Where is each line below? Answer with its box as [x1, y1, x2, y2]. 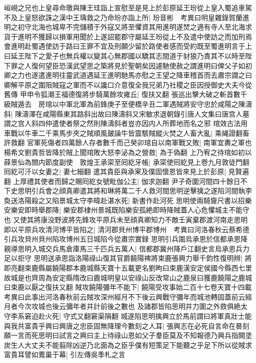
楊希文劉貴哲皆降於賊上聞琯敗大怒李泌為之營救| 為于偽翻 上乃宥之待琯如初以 [4, 147, 252, 157]
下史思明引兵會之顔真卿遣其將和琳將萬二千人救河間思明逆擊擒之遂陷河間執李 [4, 185, 252, 196]
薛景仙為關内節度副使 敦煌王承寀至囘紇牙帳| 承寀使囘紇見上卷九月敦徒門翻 [4, 156, 250, 167]
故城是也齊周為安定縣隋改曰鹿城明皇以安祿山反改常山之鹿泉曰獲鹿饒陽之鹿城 [4, 272, 252, 282]
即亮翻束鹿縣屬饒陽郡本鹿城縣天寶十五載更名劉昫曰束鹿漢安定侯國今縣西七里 [4, 263, 252, 273]
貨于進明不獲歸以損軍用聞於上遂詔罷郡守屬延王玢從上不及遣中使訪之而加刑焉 [4, 31, 252, 41]
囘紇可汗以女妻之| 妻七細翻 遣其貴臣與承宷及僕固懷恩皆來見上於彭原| [4, 166, 226, 177]
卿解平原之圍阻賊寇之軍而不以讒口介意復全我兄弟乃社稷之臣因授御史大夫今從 [4, 79, 252, 90]
